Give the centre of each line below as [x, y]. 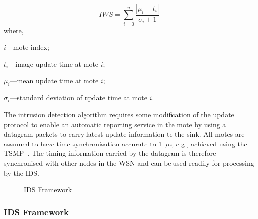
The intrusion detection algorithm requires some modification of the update [119, 114]
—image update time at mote [54, 63]
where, [14, 30]
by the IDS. [22, 173]
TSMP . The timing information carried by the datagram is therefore [110, 153]
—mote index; [28, 47]
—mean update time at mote [54, 80]
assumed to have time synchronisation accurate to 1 [83, 143]
